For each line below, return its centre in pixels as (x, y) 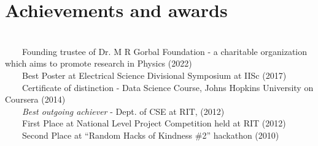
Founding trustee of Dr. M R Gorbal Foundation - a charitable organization (164, 51)
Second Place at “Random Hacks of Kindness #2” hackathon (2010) (150, 135)
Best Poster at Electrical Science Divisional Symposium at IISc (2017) (154, 75)
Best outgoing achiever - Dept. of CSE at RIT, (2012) (123, 111)
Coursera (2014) (35, 99)
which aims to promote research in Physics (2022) (99, 63)
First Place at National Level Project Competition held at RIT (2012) (154, 123)
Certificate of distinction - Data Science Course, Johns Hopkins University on (168, 87)
